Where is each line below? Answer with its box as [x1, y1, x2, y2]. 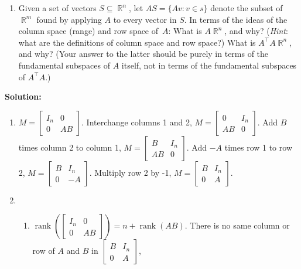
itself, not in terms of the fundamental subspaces [121, 59, 297, 71]
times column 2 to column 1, [18, 141, 121, 153]
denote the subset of [210, 2, 283, 13]
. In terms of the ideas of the [184, 13, 288, 25]
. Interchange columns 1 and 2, [81, 115, 192, 128]
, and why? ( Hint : [224, 25, 288, 37]
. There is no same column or [184, 219, 290, 231]
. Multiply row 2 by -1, [89, 166, 172, 178]
